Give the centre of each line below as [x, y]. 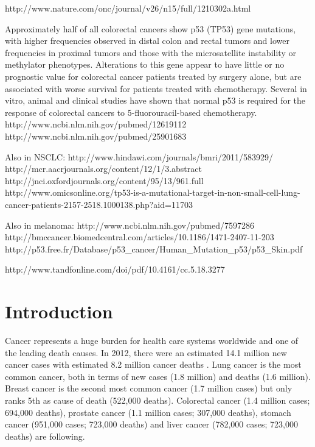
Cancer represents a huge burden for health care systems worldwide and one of [152, 340]
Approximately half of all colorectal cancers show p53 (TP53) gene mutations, [151, 28]
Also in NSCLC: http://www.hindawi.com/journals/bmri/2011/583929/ [139, 156]
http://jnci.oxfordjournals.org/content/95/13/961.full [104, 180]
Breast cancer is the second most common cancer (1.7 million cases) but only [149, 388]
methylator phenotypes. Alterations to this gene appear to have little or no [145, 64]
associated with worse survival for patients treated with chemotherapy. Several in [156, 88]
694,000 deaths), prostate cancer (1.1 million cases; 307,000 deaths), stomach [148, 412]
